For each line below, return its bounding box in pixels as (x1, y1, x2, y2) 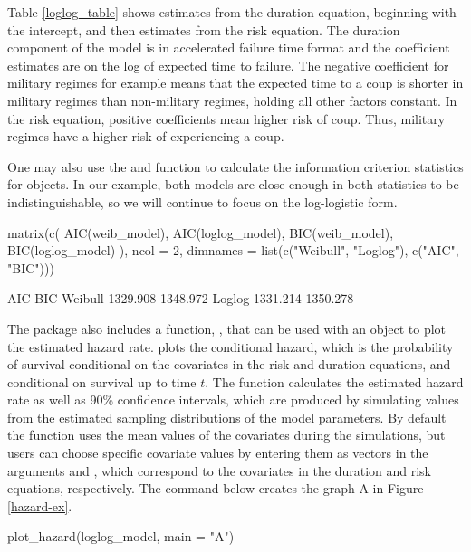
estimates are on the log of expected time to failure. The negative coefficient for (7, 55, 449, 74)
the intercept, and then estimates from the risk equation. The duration (7, 20, 400, 39)
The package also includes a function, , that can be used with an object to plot (7, 319, 447, 338)
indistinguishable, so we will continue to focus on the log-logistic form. (7, 192, 398, 211)
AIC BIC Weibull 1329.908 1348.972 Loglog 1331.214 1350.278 (7, 289, 354, 308)
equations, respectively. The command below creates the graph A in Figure (7, 479, 424, 498)
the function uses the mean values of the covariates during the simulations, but (7, 425, 446, 444)
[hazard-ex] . (7, 496, 72, 515)
